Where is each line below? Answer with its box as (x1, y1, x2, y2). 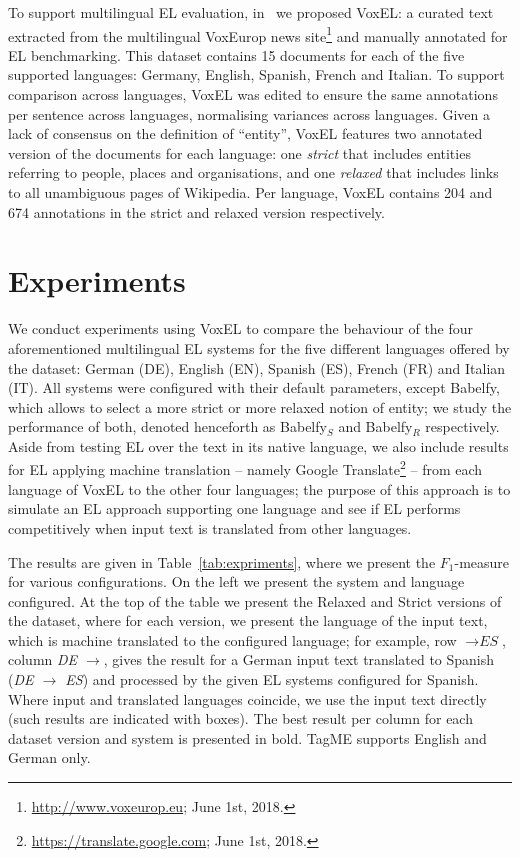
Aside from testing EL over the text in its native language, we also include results (8, 435, 509, 456)
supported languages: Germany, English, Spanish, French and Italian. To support (8, 64, 505, 85)
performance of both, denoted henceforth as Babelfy (8, 416, 327, 437)
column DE (8, 649, 78, 670)
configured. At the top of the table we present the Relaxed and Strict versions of (8, 590, 502, 611)
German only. (8, 747, 91, 768)
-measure (454, 551, 510, 572)
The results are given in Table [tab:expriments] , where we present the (8, 551, 436, 572)
